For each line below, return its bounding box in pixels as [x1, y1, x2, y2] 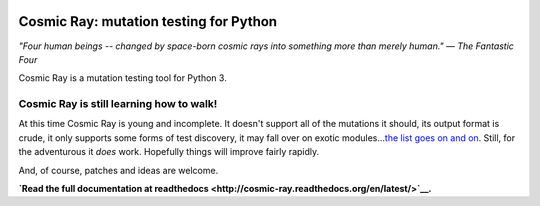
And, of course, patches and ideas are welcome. [18, 164, 219, 176]
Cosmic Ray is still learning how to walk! [18, 97, 218, 111]
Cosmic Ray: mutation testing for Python [18, 13, 278, 30]
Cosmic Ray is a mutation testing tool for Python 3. [18, 72, 227, 84]
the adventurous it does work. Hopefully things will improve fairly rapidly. [18, 146, 320, 158]
